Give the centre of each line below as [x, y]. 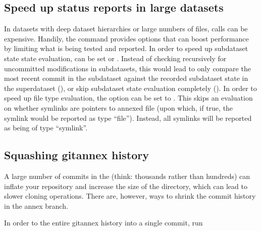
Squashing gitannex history [76, 155]
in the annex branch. [36, 205]
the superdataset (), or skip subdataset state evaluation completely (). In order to [130, 88]
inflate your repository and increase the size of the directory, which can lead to [126, 186]
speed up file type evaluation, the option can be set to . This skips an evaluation [128, 98]
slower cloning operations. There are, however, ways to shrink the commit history [130, 196]
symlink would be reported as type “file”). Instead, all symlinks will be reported [128, 118]
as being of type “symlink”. [46, 128]
